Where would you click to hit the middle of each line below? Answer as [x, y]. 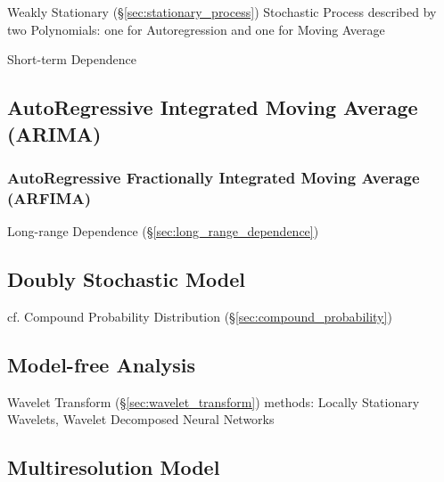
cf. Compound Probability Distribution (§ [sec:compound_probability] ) [200, 316]
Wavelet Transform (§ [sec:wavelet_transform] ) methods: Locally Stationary [214, 401]
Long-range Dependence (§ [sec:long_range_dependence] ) [163, 231]
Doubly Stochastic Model [126, 279]
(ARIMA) [54, 133]
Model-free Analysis [102, 364]
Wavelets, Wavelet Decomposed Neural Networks [141, 419]
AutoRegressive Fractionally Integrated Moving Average [214, 177]
